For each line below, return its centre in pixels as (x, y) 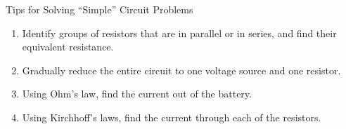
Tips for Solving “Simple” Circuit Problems (100, 9)
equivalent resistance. (68, 47)
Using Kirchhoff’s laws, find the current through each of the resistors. (172, 117)
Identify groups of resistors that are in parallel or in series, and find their (179, 33)
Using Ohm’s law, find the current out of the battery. (137, 94)
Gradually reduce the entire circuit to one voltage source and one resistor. (181, 70)
